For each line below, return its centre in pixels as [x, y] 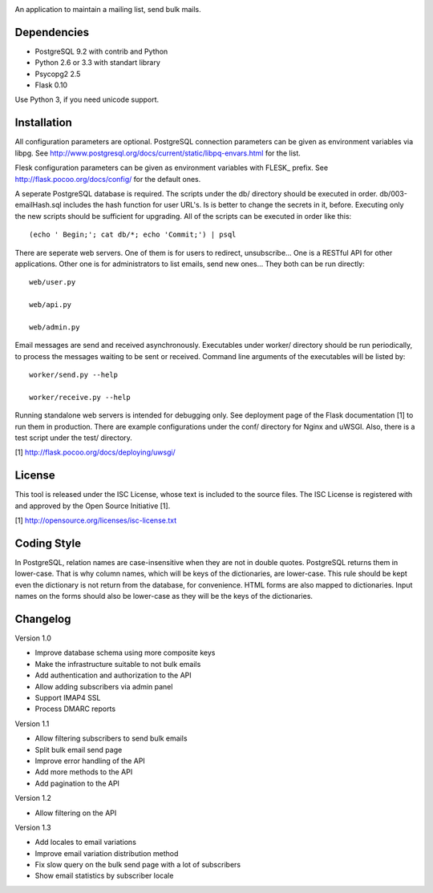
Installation [43, 123]
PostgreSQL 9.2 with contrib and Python [101, 51]
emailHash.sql [38, 205]
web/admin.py [55, 327]
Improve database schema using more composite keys [125, 653]
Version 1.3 [33, 827]
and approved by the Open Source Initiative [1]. [93, 506]
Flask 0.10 [51, 85]
